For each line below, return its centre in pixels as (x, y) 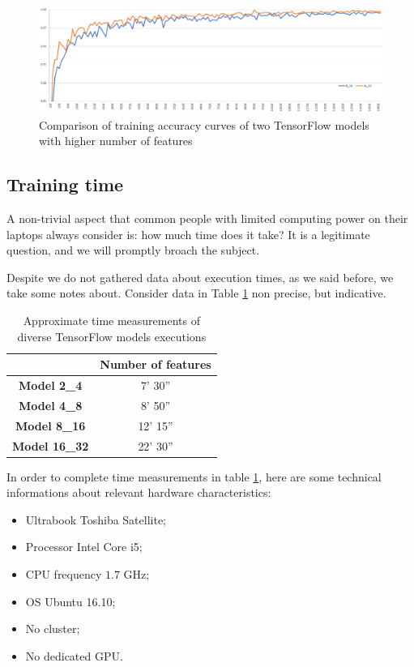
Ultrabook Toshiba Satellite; (96, 519)
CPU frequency (64, 574)
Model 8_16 (51, 425)
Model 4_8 (51, 405)
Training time (65, 184)
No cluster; (53, 629)
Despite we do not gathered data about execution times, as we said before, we (200, 277)
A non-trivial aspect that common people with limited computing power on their (207, 218)
